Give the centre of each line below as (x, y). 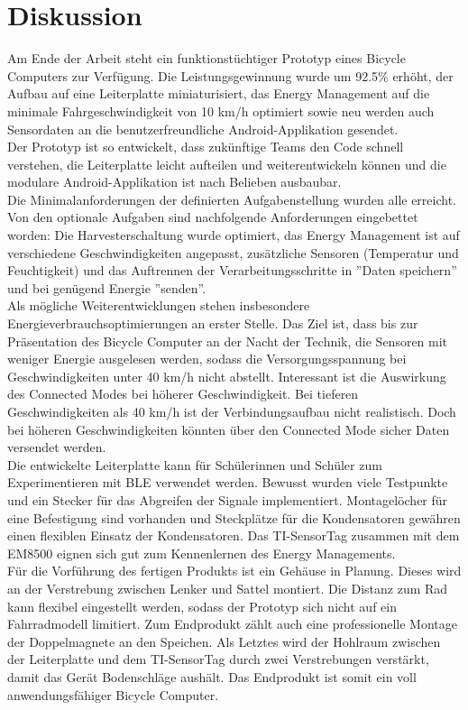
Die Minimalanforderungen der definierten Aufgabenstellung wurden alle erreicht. (232, 199)
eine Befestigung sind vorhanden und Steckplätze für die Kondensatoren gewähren (234, 517)
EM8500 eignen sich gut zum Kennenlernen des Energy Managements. (202, 553)
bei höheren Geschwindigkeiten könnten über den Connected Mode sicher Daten (229, 429)
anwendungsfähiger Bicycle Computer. (113, 694)
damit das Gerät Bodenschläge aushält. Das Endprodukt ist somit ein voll (212, 676)
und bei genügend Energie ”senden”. (107, 287)
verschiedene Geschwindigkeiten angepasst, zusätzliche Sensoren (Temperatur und (233, 252)
